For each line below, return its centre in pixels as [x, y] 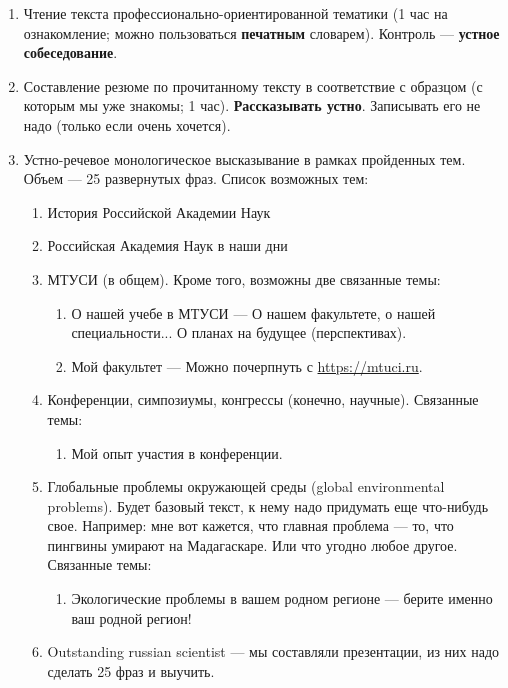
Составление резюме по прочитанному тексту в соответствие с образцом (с [253, 85]
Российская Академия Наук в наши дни [167, 245]
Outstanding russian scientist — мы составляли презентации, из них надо [273, 651]
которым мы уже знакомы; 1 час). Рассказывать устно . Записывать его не [252, 105]
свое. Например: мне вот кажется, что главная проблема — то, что [250, 525]
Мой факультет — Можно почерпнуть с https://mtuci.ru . [247, 365]
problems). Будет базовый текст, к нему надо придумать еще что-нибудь [268, 505]
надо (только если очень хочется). [127, 124]
